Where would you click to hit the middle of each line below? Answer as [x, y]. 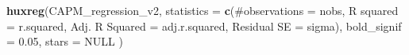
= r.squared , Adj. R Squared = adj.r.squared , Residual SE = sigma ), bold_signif [204, 26]
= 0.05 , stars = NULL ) [65, 41]
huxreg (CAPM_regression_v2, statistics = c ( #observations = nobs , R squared [203, 10]
